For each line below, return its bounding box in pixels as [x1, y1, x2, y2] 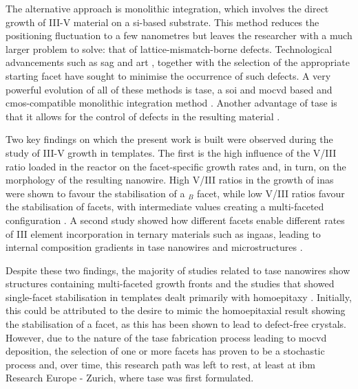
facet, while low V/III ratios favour [197, 186, 345, 200]
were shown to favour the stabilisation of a [6, 186, 185, 200]
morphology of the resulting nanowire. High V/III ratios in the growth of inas [6, 173, 334, 187]
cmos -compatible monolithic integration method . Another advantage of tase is [6, 96, 337, 110]
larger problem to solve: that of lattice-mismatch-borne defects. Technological [6, 41, 333, 56]
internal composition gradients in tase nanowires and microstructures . [6, 240, 303, 254]
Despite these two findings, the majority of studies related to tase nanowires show [6, 263, 350, 277]
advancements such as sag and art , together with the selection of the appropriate [6, 55, 350, 69]
